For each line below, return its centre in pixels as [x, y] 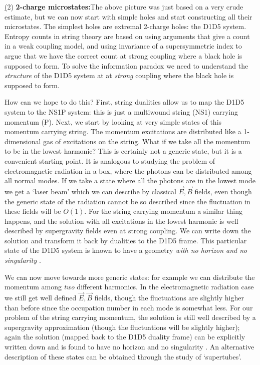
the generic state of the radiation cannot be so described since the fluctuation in [127, 201]
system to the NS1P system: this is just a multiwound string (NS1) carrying [121, 111]
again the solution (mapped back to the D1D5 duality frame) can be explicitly [125, 337]
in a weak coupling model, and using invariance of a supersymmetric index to [123, 46]
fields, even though [223, 191]
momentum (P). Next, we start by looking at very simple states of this [113, 121]
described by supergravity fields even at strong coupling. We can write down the [128, 231]
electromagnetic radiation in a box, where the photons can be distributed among [128, 170]
